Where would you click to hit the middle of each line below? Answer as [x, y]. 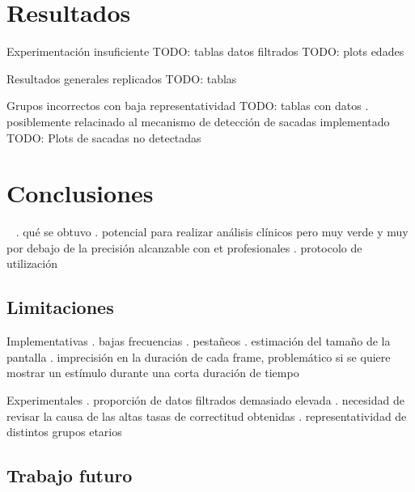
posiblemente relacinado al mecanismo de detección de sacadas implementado [198, 121]
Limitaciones [60, 307]
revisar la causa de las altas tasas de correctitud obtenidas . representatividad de [207, 416]
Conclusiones [80, 193]
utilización [32, 263]
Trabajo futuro [70, 475]
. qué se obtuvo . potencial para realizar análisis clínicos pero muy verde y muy [212, 232]
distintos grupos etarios [64, 432]
